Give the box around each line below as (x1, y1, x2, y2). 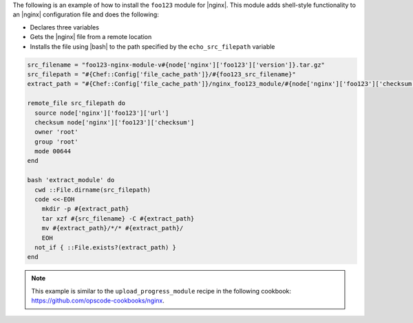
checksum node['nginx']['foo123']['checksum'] (34, 118, 195, 126)
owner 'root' (34, 128, 78, 136)
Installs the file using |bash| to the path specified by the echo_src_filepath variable (30, 42, 275, 51)
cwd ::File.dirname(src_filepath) (34, 186, 151, 194)
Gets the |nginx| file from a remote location (30, 33, 152, 41)
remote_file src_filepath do (27, 100, 126, 107)
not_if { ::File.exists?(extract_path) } (34, 243, 177, 251)
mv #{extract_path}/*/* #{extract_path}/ (41, 224, 184, 232)
